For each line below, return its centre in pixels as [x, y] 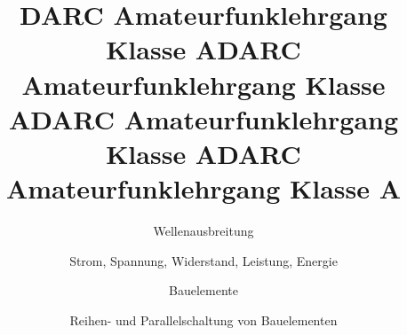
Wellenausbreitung [203, 231]
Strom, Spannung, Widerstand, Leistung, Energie [203, 260]
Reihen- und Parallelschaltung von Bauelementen [203, 319]
